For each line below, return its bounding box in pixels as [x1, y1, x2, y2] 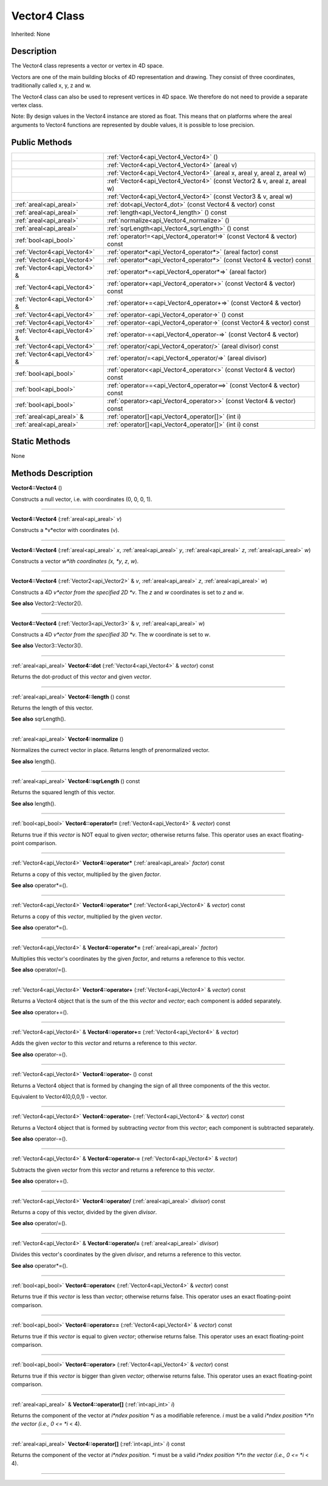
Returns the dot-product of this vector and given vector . [11, 673, 152, 680]
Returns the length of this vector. [11, 704, 94, 711]
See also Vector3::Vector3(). [11, 642, 83, 649]
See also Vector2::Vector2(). [11, 600, 83, 607]
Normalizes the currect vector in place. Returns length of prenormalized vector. [11, 747, 210, 754]
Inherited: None [11, 30, 50, 38]
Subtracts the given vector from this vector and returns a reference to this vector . [11, 1166, 215, 1173]
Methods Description [11, 468, 94, 479]
